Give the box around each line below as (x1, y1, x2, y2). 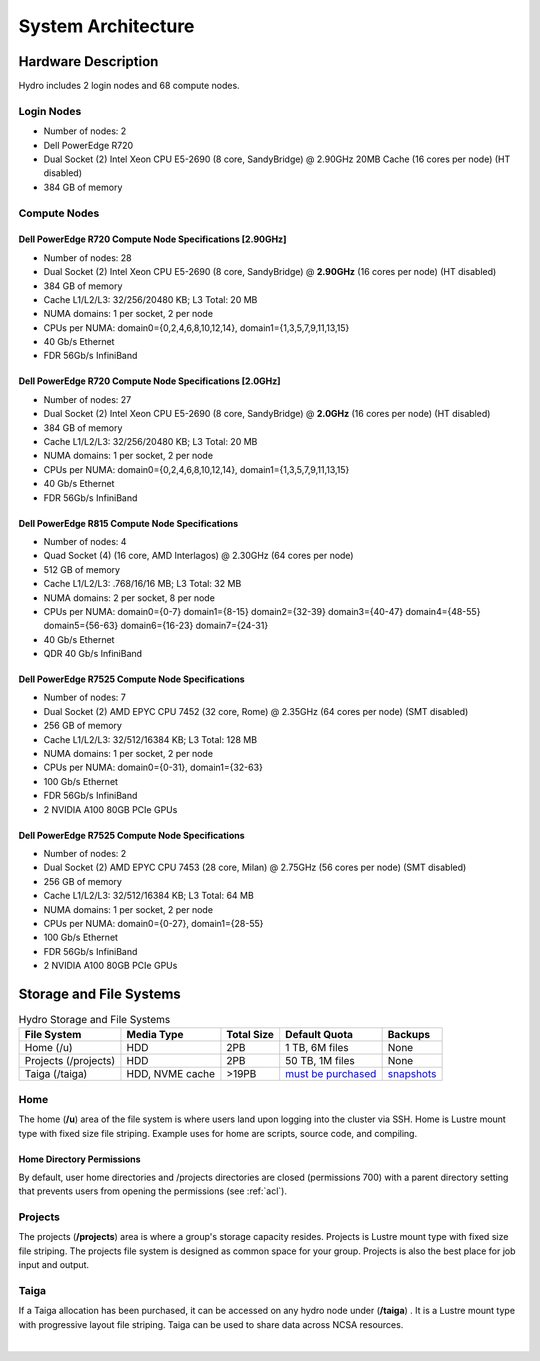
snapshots (387, 1067, 437, 1081)
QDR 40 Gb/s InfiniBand (43, 648, 143, 660)
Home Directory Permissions (18, 1153, 141, 1165)
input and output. (18, 1259, 90, 1271)
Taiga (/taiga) (24, 1067, 88, 1081)
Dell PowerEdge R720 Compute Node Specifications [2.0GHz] (18, 375, 281, 387)
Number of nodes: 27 (43, 393, 132, 405)
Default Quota (285, 1028, 354, 1042)
